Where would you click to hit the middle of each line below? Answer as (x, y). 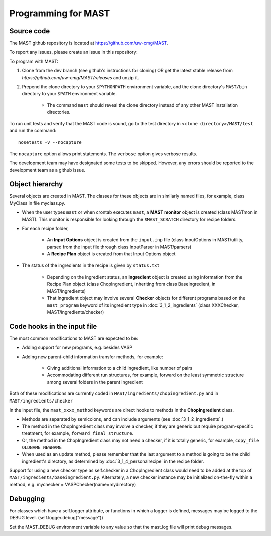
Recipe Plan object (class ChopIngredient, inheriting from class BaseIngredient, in (131, 284)
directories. (59, 112)
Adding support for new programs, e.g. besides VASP (77, 348)
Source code (30, 31)
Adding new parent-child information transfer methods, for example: (92, 357)
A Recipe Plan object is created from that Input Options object (111, 254)
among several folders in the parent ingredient (95, 382)
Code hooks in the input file (53, 326)
